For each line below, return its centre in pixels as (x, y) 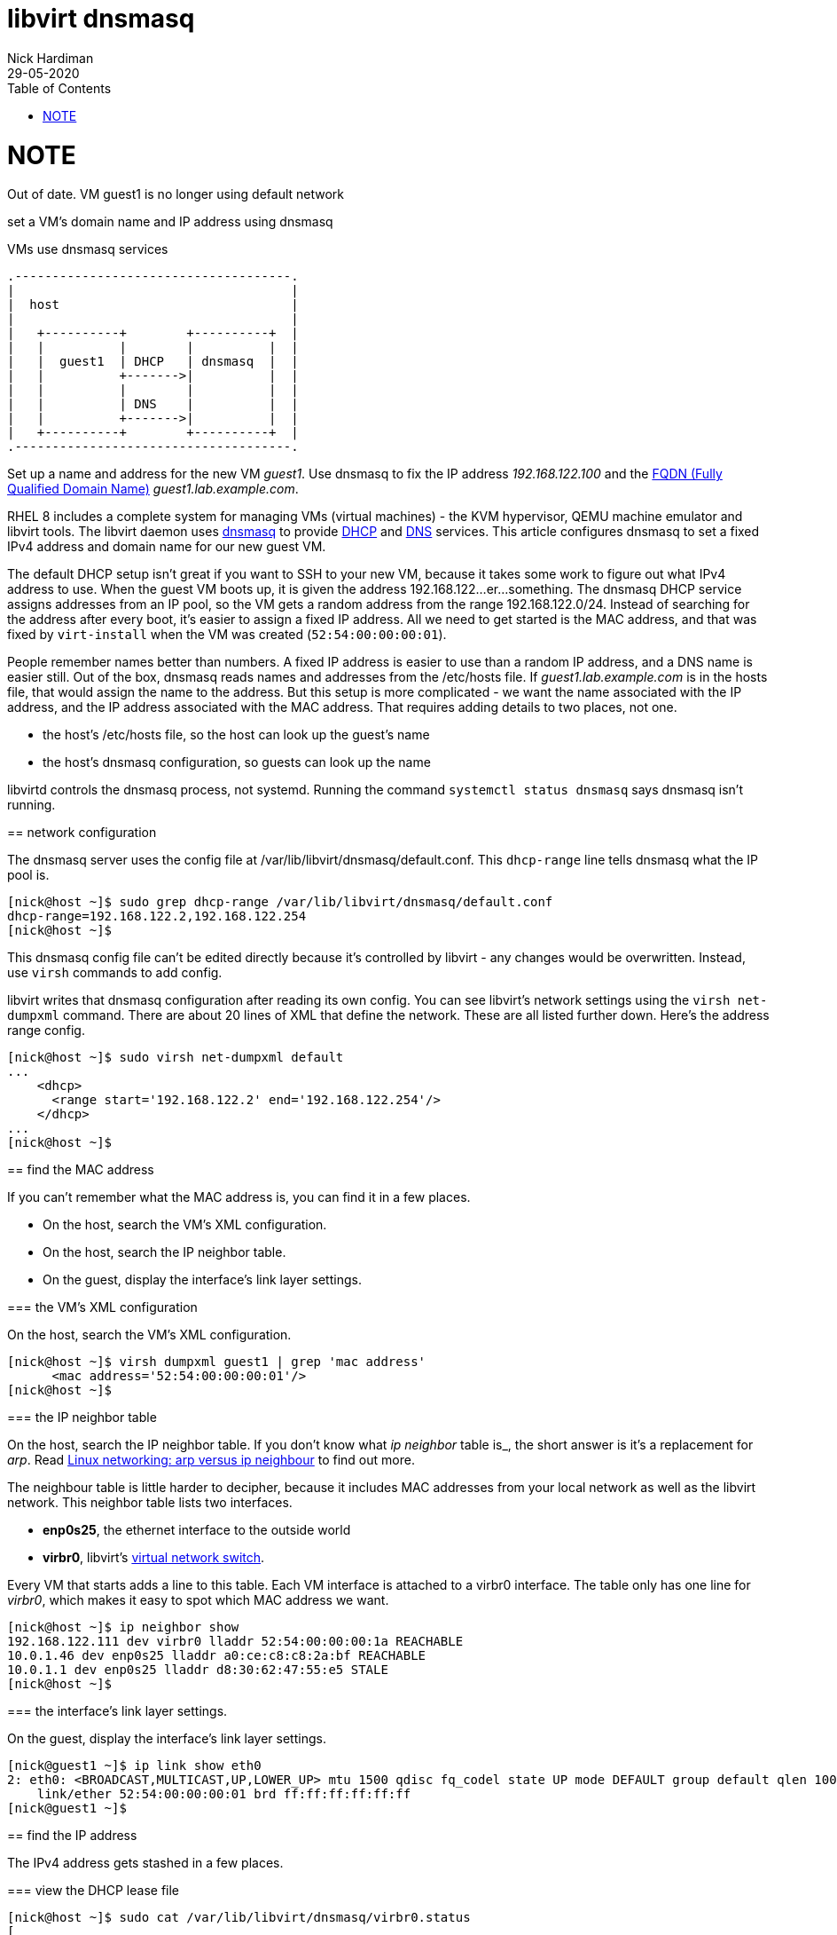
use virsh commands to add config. (115, 973)
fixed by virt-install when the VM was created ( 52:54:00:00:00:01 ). (227, 635)
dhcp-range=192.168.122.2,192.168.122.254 (157, 916)
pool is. (28, 875)
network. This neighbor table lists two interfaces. (150, 1503)
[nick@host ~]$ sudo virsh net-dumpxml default (176, 1058)
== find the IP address (72, 1836)
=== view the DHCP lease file (94, 1891)
